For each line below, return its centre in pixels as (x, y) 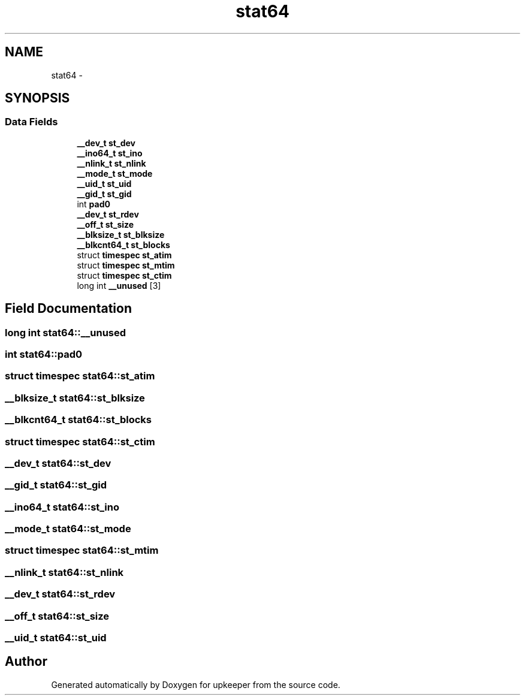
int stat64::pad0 (44, 354)
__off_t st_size (105, 224)
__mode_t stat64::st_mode (68, 529)
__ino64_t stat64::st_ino (62, 507)
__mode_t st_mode (115, 173)
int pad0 (93, 204)
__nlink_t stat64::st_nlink (64, 572)
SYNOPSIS (37, 98)
